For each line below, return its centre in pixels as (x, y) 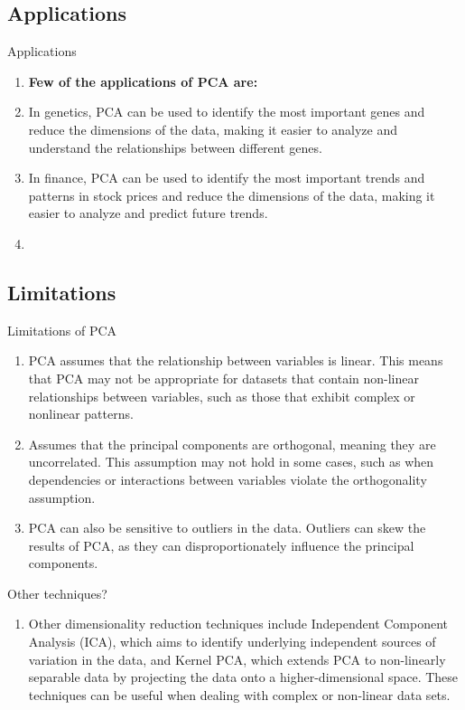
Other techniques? (57, 593)
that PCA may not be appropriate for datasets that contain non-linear (224, 378)
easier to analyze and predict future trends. (148, 213)
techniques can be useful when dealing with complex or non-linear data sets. (239, 694)
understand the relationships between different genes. (175, 147)
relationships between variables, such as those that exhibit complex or (222, 396)
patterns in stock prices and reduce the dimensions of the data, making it (232, 195)
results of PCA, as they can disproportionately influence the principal (221, 545)
